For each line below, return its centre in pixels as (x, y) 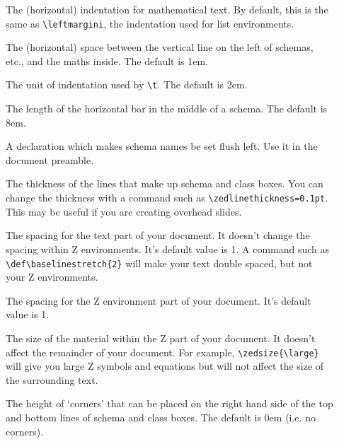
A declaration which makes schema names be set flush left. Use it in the (162, 146)
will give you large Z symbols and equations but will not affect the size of (165, 366)
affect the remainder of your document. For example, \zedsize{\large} (162, 352)
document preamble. (50, 159)
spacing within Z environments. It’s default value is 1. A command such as (168, 249)
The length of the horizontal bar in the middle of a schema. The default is (167, 109)
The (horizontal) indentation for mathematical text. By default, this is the (167, 9)
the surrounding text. (52, 379)
